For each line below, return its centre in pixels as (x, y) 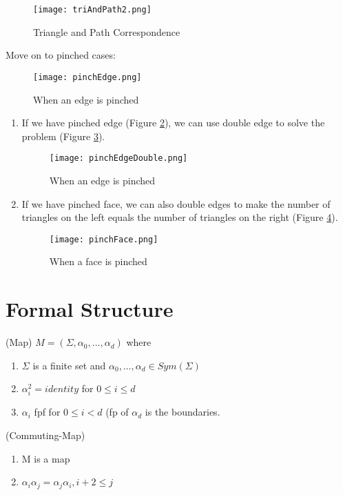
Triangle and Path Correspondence (107, 31)
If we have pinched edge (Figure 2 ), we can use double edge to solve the (173, 123)
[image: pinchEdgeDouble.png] (118, 158)
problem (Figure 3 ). (63, 136)
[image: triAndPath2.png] (92, 10)
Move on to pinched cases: (61, 55)
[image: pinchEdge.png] (87, 77)
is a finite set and (69, 365)
